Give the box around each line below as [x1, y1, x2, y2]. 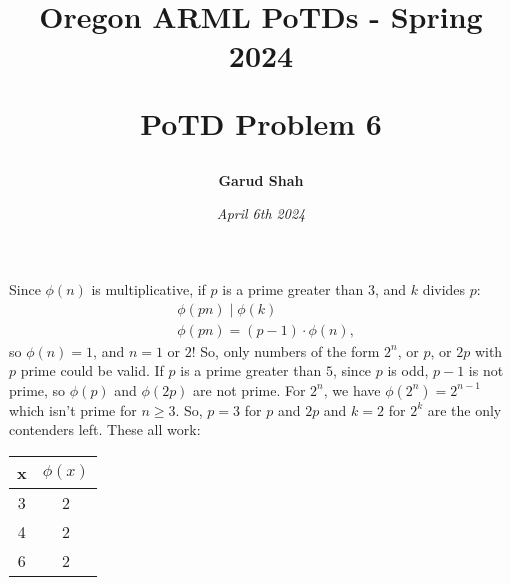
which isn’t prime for [9, 399, 137, 420]
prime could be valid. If [20, 360, 164, 381]
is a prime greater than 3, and [222, 278, 407, 299]
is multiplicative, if [91, 278, 206, 299]
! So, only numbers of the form [191, 340, 380, 361]
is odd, [387, 360, 429, 381]
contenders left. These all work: [9, 419, 201, 440]
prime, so [9, 379, 66, 400]
